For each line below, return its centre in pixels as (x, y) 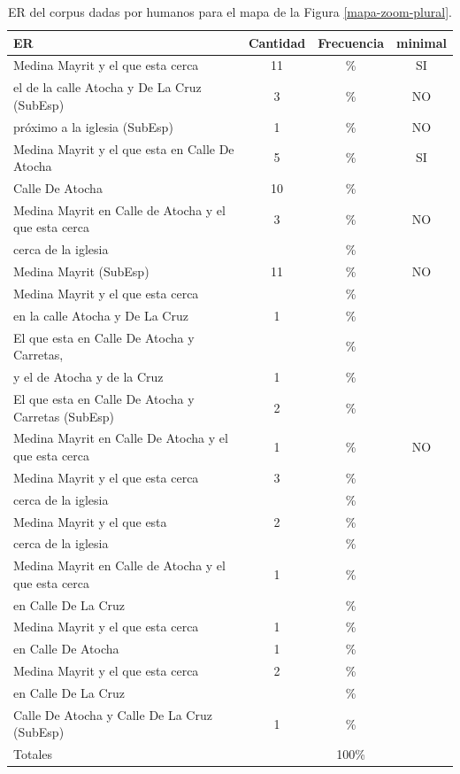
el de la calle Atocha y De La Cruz (107, 87)
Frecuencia (351, 42)
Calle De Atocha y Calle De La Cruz (113, 714)
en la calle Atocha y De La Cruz (101, 315)
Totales (33, 754)
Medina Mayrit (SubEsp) (81, 271)
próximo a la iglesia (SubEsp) (93, 126)
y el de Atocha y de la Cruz (88, 377)
